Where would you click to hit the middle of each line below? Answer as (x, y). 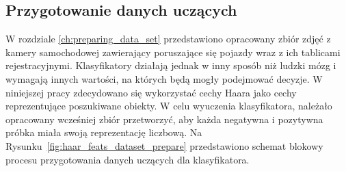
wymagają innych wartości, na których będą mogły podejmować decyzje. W (164, 78)
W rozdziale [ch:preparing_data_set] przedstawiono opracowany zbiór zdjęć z (168, 39)
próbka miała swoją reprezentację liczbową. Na (104, 132)
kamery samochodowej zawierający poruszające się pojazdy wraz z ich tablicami (173, 52)
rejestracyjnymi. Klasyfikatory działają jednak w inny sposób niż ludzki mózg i (171, 65)
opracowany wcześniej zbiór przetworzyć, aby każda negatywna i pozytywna (164, 119)
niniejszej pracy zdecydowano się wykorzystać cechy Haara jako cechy (151, 92)
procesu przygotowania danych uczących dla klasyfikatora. (128, 159)
